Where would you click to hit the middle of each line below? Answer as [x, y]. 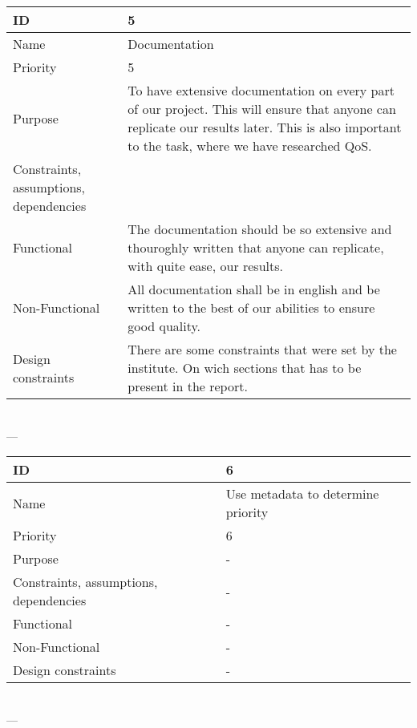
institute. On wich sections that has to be [245, 368]
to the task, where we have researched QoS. [250, 146]
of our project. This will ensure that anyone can [262, 109]
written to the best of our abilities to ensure [251, 307]
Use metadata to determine [302, 494]
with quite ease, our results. [205, 266]
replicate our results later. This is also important [265, 127]
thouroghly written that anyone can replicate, [256, 247]
